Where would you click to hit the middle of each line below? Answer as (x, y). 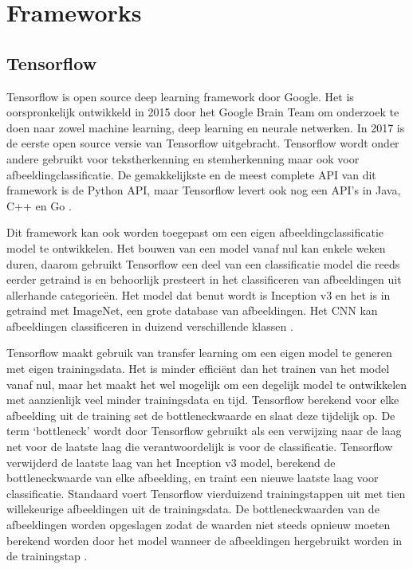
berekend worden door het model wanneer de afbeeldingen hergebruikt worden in (205, 540)
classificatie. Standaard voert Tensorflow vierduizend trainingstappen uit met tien (206, 493)
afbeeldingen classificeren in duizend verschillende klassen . (150, 326)
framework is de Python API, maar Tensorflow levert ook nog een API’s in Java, (204, 190)
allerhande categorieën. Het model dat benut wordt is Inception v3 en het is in (199, 294)
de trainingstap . (47, 556)
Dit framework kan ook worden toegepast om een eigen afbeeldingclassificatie (195, 232)
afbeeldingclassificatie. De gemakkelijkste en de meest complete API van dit (191, 174)
